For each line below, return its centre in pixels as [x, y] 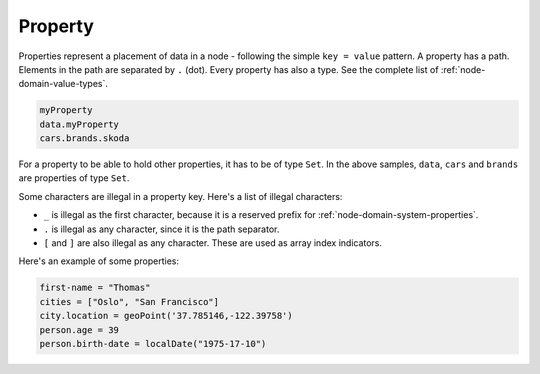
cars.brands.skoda [84, 138]
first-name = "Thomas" [95, 288]
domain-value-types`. [63, 84]
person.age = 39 [79, 329]
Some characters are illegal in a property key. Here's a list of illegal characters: [180, 196]
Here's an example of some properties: [99, 261]
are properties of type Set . [74, 178]
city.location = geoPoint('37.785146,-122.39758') [166, 316]
